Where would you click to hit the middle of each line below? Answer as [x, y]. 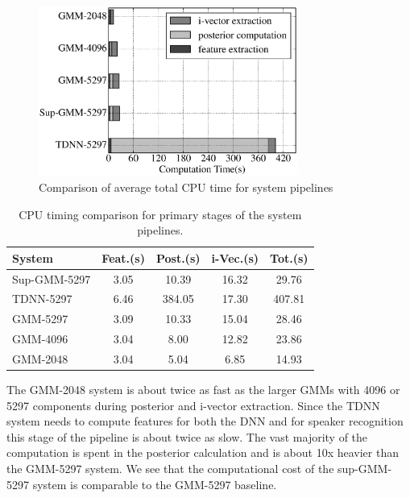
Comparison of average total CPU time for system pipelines [186, 187]
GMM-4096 [40, 339]
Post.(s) [178, 257]
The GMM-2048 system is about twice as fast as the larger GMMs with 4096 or [203, 390]
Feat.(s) [123, 257]
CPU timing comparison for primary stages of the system [160, 214]
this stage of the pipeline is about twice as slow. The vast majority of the [187, 436]
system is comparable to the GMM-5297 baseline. [155, 484]
